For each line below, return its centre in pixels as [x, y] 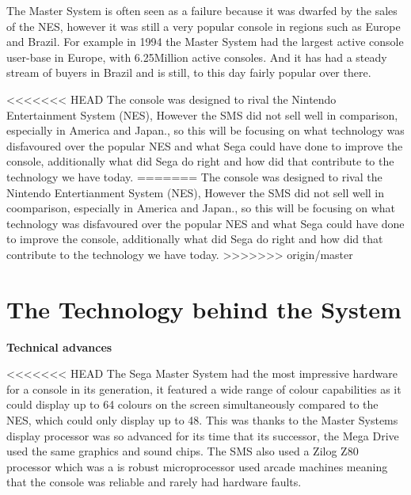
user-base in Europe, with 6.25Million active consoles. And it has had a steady [197, 57]
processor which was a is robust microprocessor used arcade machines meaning [197, 466]
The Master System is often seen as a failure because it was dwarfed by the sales [202, 10]
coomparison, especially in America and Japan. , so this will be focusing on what [201, 208]
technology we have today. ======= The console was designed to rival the [194, 176]
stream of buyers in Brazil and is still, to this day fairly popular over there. [189, 72]
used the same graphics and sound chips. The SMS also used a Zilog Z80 [183, 451]
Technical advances [59, 346]
